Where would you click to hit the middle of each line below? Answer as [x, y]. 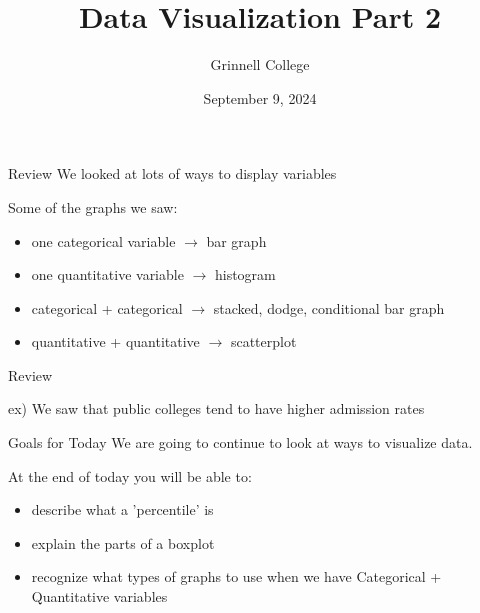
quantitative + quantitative [115, 341]
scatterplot [263, 341]
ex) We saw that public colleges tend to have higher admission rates [216, 408]
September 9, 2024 [260, 97]
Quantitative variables [99, 596]
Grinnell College [260, 64]
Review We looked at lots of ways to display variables [172, 173]
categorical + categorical [107, 307]
